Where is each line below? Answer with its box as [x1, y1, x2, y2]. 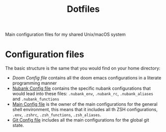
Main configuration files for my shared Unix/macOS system [5, 31, 126, 38]
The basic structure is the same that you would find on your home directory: [5, 66, 161, 71]
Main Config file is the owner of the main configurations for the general [12, 101, 158, 107]
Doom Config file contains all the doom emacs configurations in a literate [12, 75, 162, 81]
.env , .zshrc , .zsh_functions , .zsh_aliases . [12, 112, 102, 118]
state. [12, 123, 24, 129]
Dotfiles [66, 3, 100, 15]
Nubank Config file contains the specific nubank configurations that [12, 85, 151, 91]
